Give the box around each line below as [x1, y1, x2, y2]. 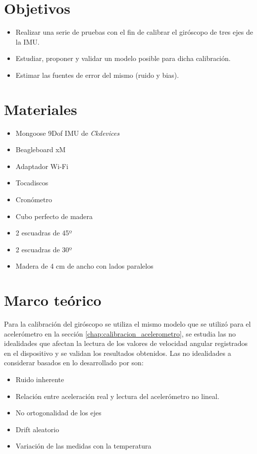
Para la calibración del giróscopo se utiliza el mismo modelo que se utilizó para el [4, 319, 251, 329]
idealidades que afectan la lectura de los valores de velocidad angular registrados [4, 338, 248, 348]
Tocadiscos [15, 177, 49, 188]
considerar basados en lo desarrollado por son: [4, 357, 144, 368]
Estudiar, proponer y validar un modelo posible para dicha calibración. [15, 53, 231, 63]
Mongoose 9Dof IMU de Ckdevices [15, 127, 120, 138]
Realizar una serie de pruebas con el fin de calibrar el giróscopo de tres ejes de [15, 27, 253, 37]
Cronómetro [15, 194, 52, 204]
